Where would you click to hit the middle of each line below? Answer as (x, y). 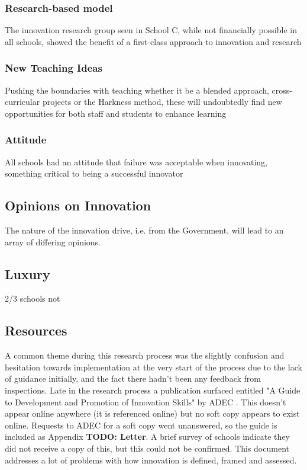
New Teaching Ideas (54, 68)
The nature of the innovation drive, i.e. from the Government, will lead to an (144, 230)
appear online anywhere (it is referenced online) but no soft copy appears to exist (152, 413)
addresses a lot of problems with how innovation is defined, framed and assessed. (151, 460)
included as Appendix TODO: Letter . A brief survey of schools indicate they (147, 437)
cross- (282, 90)
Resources (36, 330)
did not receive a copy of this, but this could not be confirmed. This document (147, 448)
